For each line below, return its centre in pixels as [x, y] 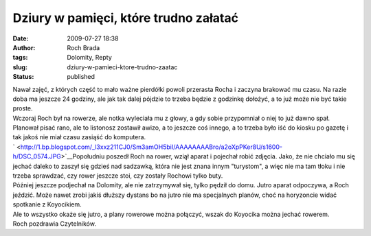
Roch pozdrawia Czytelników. [54, 224]
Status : [23, 77]
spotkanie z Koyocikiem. [47, 204]
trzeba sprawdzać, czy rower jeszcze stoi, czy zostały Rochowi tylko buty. [118, 176]
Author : [24, 47]
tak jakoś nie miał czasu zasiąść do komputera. [79, 137]
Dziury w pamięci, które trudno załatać [125, 18]
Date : [21, 38]
